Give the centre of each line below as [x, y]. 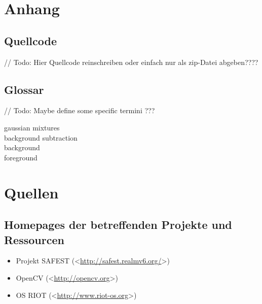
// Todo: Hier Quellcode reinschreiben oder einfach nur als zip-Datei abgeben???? [131, 62]
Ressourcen [34, 239]
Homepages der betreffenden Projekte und [118, 225]
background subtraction [41, 137]
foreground [21, 157]
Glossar [24, 89]
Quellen [31, 192]
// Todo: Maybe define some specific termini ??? [80, 110]
